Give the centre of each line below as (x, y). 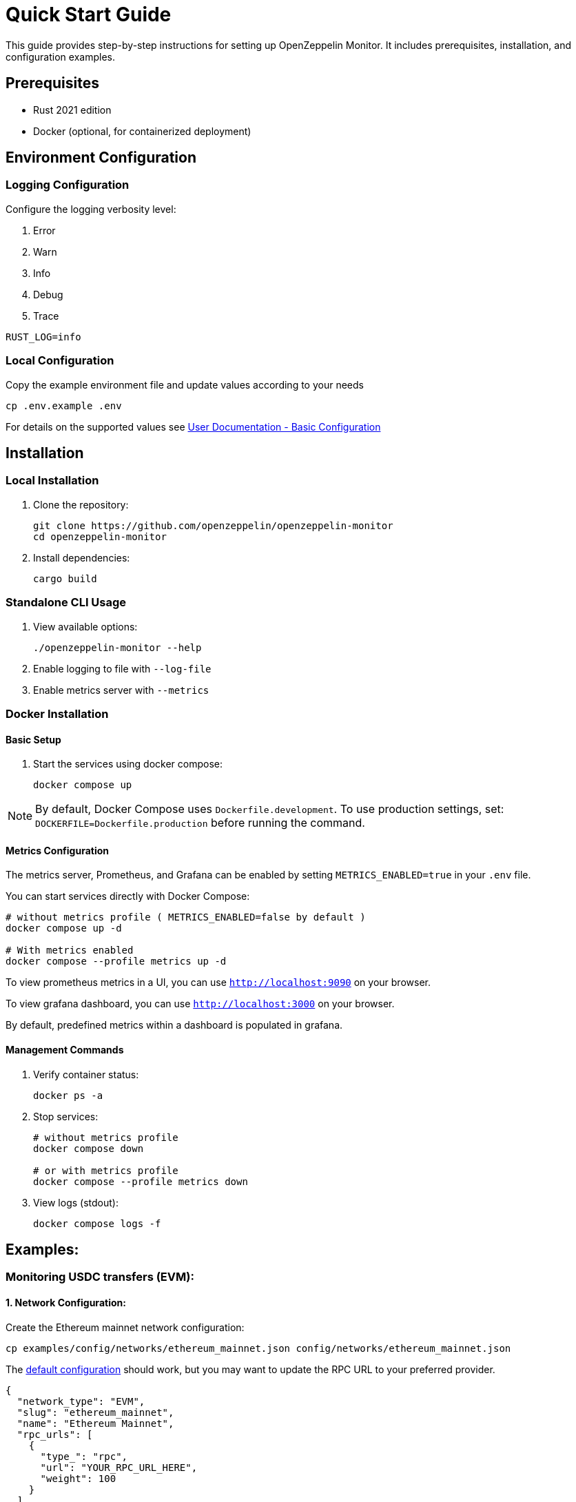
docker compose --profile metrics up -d (116, 961)
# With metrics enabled (70, 950)
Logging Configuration (68, 185)
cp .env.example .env (64, 405)
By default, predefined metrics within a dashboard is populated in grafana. (174, 1025)
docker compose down (89, 1148)
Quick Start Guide (89, 14)
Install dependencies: (82, 557)
